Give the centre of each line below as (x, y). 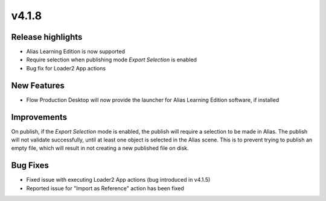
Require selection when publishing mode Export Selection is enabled (112, 60)
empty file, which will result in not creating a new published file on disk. (100, 148)
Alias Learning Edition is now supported (76, 52)
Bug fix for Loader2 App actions (66, 68)
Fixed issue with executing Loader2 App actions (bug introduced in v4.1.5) (118, 180)
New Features (38, 85)
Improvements (39, 117)
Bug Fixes (30, 165)
